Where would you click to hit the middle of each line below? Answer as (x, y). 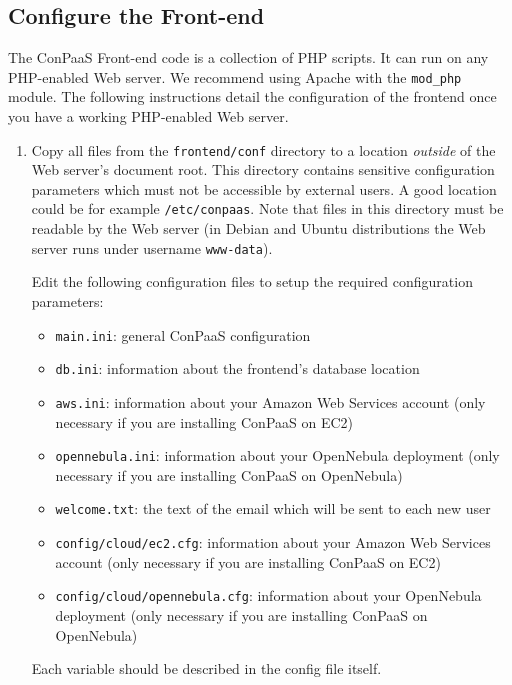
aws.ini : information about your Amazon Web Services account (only (270, 401)
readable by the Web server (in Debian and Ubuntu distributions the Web (258, 228)
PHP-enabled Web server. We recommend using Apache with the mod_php (235, 76)
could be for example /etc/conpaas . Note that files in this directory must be (267, 208)
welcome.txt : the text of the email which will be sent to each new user (273, 508)
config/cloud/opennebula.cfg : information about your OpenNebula (268, 595)
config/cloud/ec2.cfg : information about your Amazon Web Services (273, 542)
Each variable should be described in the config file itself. (206, 668)
